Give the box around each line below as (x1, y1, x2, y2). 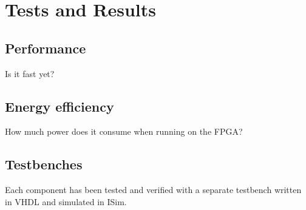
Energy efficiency (5, 97, 114, 115)
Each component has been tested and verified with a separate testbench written (5, 183, 302, 196)
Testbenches (5, 155, 83, 174)
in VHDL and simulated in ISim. (5, 195, 127, 208)
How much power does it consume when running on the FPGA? (5, 125, 243, 138)
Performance (5, 38, 86, 57)
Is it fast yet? (5, 67, 55, 80)
